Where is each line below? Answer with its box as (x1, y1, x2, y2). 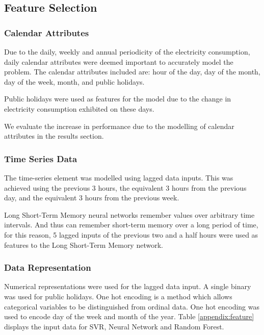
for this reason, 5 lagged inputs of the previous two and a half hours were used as (4, 229, 258, 240)
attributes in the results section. (4, 131, 104, 141)
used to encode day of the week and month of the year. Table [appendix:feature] (4, 311, 254, 322)
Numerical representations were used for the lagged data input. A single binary (4, 281, 251, 292)
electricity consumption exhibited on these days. (4, 103, 154, 114)
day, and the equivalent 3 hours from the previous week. (4, 192, 179, 203)
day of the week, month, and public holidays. (4, 76, 145, 87)
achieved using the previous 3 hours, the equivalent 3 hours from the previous (4, 182, 247, 193)
